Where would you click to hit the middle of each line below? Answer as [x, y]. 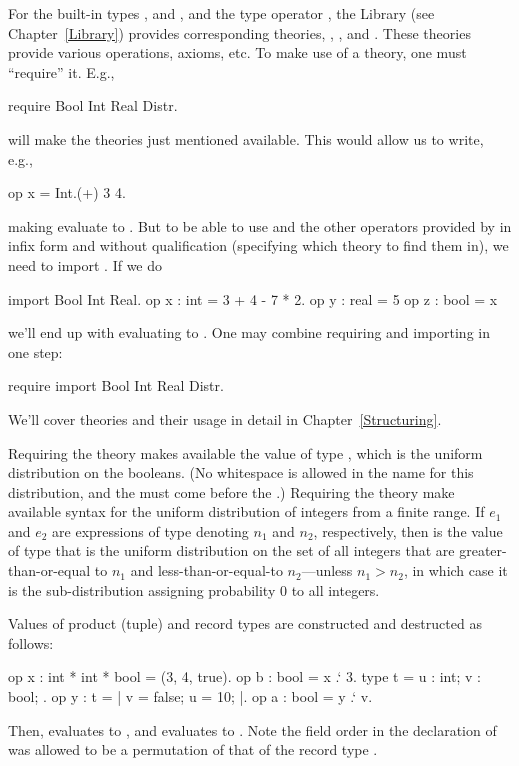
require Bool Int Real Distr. [93, 105]
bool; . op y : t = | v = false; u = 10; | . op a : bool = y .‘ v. [190, 696]
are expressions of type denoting [150, 530]
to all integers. [335, 589]
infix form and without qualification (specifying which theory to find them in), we [258, 245]
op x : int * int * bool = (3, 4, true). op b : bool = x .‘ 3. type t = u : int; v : [244, 676]
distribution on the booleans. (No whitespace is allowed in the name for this [241, 472]
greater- [483, 550]
